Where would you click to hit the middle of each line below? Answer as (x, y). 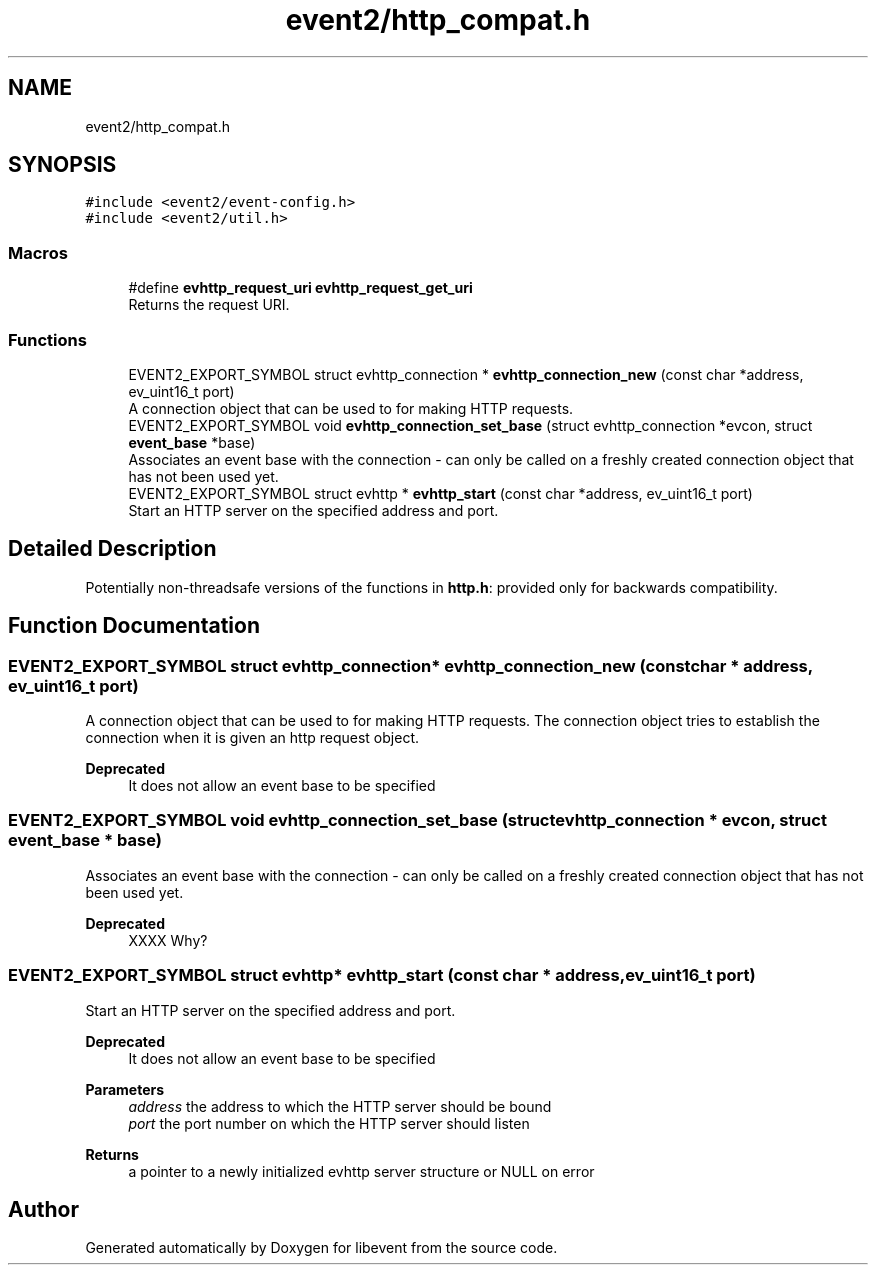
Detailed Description (112, 549)
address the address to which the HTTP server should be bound (340, 1106)
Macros (38, 252)
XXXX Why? (168, 940)
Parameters (125, 1089)
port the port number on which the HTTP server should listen (329, 1123)
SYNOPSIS (62, 165)
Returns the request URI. (209, 305)
